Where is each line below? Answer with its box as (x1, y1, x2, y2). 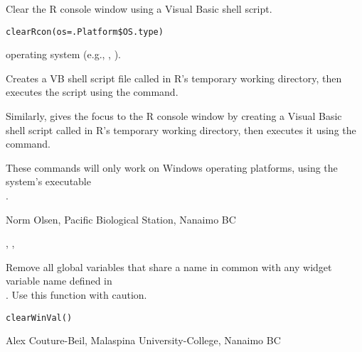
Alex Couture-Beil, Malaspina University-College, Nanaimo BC (6, 333, 281, 348)
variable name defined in (6, 273, 112, 288)
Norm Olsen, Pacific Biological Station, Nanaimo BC (6, 211, 236, 226)
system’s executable (6, 174, 91, 189)
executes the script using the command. (6, 84, 179, 99)
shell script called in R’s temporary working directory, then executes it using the (6, 122, 356, 137)
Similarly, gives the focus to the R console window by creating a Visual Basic (6, 109, 342, 123)
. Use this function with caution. (6, 287, 147, 302)
